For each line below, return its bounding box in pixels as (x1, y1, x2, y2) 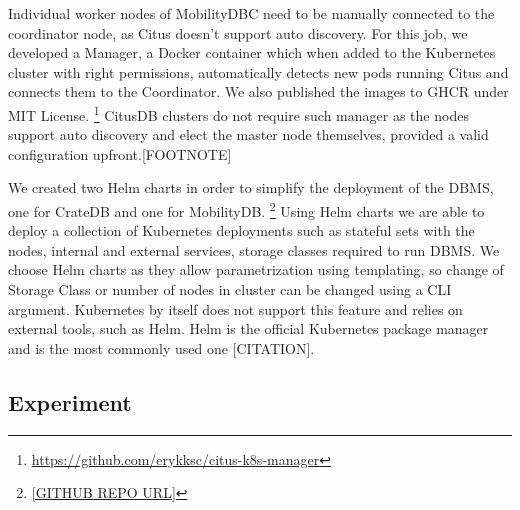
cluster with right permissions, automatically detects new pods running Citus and (8, 61, 509, 82)
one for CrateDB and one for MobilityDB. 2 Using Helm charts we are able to (8, 198, 485, 221)
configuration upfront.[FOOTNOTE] (8, 143, 232, 164)
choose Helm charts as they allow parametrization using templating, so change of (8, 259, 504, 280)
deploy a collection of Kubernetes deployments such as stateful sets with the (8, 220, 475, 241)
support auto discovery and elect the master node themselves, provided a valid (8, 124, 489, 145)
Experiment (8, 386, 132, 417)
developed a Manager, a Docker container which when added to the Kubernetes (8, 42, 496, 63)
